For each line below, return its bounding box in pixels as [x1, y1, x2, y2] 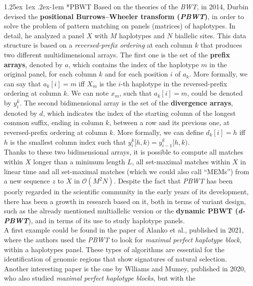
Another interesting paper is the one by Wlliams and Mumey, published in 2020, [4, 263, 246, 273]
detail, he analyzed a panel [4, 30, 84, 40]
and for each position [104, 69, 168, 79]
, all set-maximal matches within [132, 156, 230, 166]
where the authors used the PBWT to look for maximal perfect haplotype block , [4, 234, 242, 245]
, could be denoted [187, 88, 243, 98]
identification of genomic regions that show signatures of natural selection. [4, 254, 227, 264]
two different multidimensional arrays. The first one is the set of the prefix [4, 49, 230, 59]
